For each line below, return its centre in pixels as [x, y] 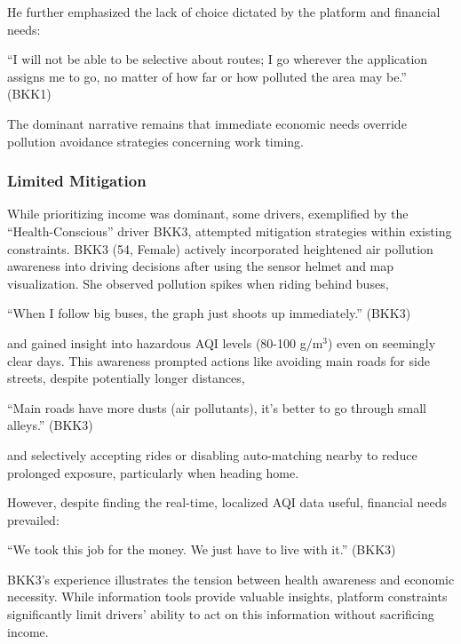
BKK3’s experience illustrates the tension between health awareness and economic [231, 579]
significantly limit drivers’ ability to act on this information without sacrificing [221, 614]
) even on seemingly [382, 342]
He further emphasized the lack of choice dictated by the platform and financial [224, 12]
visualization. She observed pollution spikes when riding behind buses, [198, 283]
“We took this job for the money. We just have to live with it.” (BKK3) [202, 549]
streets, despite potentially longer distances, [126, 378]
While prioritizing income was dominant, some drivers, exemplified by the [208, 214]
